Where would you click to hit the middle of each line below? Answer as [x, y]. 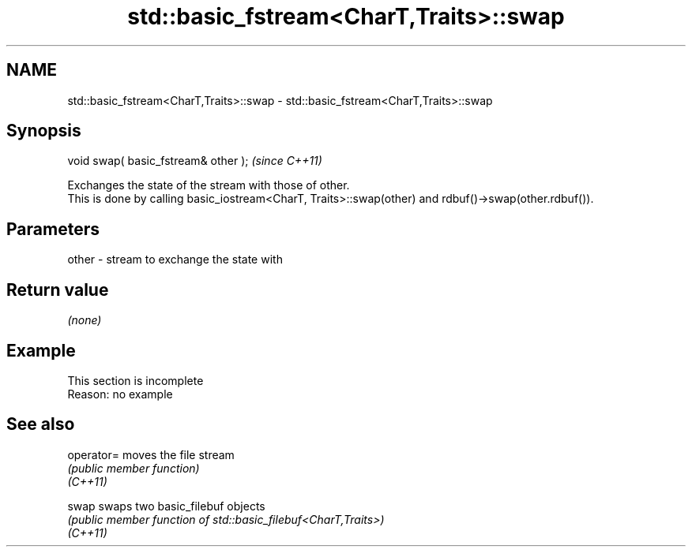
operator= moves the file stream [151, 454]
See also [41, 424]
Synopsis [44, 131]
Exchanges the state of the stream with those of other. [209, 185]
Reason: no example [120, 394]
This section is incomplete [135, 380]
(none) [85, 320]
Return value [58, 290]
